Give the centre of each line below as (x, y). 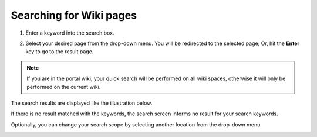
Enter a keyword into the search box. (70, 33)
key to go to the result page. (60, 52)
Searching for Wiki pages (74, 15)
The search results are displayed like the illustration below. (82, 103)
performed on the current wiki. (64, 87)
